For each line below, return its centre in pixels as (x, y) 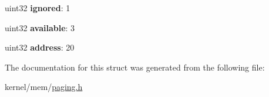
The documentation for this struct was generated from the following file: (135, 67)
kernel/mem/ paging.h (44, 87)
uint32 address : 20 (40, 47)
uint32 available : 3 (40, 27)
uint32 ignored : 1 (38, 8)
